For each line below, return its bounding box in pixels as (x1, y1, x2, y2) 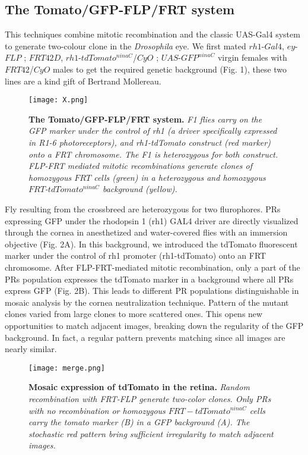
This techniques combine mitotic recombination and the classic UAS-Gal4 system (5, 28, 300, 40)
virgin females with (217, 51, 287, 64)
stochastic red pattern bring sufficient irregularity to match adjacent (28, 427, 274, 440)
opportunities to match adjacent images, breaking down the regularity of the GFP (5, 319, 304, 331)
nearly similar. (5, 343, 57, 355)
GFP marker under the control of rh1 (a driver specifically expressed (28, 124, 277, 137)
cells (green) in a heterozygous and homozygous (94, 171, 266, 183)
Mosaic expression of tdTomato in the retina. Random (28, 381, 250, 393)
